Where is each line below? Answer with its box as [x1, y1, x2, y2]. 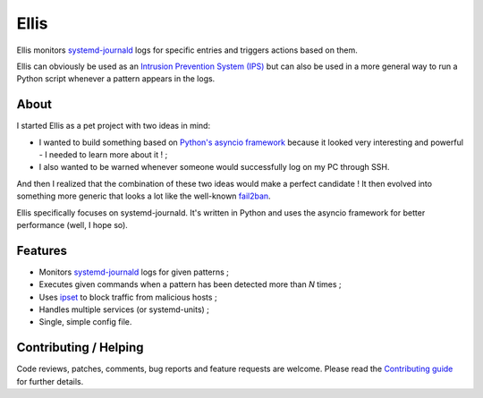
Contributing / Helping [16, 340, 144, 355]
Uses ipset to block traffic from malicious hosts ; [38, 292, 218, 302]
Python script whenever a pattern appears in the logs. [16, 73, 216, 84]
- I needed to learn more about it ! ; [38, 149, 168, 160]
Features [16, 242, 67, 258]
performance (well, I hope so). [16, 219, 129, 230]
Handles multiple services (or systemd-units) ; [38, 304, 210, 315]
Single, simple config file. [38, 317, 132, 327]
